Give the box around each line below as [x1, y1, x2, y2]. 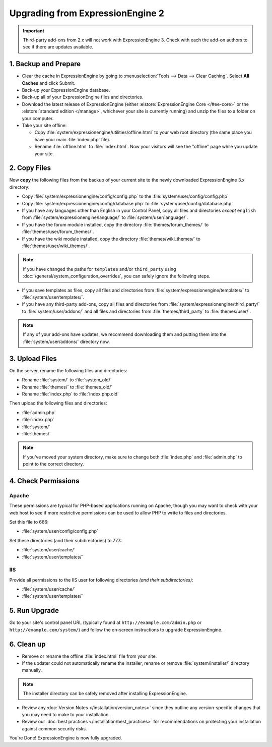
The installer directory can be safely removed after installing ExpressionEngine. [23, 691, 187, 697]
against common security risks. [22, 725, 87, 731]
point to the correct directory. [23, 461, 84, 467]
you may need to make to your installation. [22, 712, 110, 718]
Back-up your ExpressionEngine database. [22, 87, 110, 93]
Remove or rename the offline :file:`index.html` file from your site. [22, 653, 157, 659]
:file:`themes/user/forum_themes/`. [22, 228, 94, 235]
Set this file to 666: [9, 519, 49, 525]
